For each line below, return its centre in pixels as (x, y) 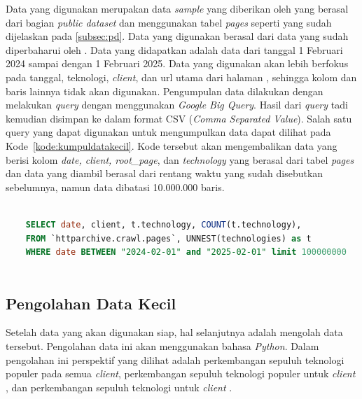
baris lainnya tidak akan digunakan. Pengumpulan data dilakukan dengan (165, 91)
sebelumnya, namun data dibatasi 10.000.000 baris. (115, 187)
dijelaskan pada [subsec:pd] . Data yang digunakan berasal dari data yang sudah (177, 36)
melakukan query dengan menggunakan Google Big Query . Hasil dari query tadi (177, 105)
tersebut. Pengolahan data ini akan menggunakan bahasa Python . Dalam (162, 346)
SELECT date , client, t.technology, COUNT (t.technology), (163, 224)
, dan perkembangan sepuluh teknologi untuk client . (119, 387)
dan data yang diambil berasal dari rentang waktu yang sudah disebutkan (165, 173)
